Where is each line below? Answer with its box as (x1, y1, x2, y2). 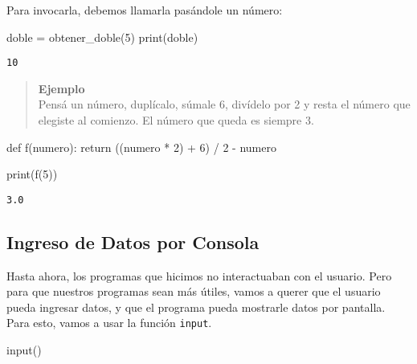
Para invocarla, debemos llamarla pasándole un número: (6, 2, 283, 18)
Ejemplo (38, 80, 85, 96)
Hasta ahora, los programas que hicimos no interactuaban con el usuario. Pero (6, 267, 392, 284)
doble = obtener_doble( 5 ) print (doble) (6, 28, 198, 45)
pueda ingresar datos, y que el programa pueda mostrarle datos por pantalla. (6, 298, 386, 315)
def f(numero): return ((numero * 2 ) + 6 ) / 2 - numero (6, 138, 276, 155)
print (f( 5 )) (6, 166, 58, 182)
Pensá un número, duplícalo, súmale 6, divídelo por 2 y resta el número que (38, 96, 411, 112)
